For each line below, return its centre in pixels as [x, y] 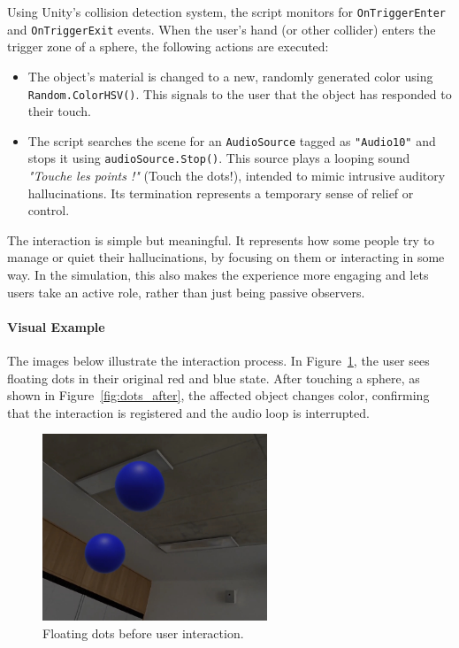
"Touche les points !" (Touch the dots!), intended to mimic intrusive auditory [237, 176]
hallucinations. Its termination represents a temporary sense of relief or [221, 193]
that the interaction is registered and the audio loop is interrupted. [188, 412]
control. [49, 210]
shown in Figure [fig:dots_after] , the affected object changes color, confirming [218, 395]
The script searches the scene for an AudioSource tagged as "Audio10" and [232, 140]
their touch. [60, 111]
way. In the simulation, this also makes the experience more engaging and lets [218, 275]
